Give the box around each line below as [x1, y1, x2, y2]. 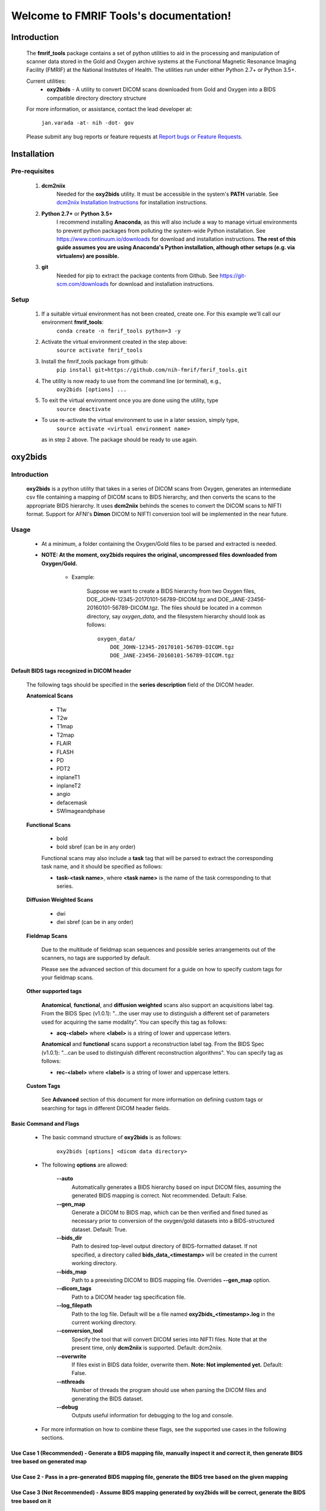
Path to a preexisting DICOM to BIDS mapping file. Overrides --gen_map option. [71, 1276, 271, 1284]
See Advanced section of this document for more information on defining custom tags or [41, 1096, 263, 1103]
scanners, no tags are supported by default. [41, 954, 151, 962]
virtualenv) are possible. [56, 252, 120, 259]
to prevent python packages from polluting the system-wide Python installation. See [56, 227, 266, 234]
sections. [41, 1434, 65, 1441]
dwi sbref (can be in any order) [56, 919, 134, 926]
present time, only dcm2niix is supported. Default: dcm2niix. [71, 1344, 223, 1351]
